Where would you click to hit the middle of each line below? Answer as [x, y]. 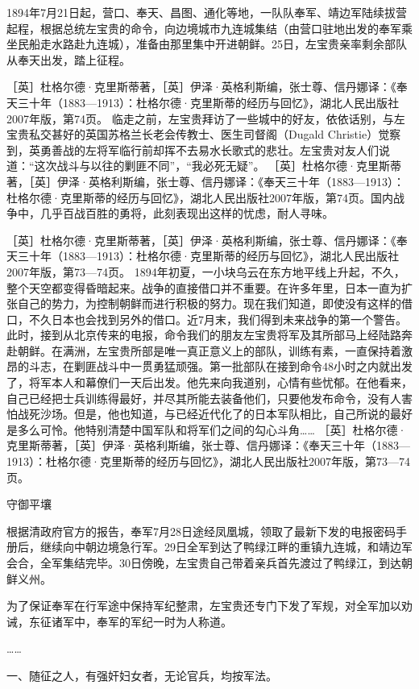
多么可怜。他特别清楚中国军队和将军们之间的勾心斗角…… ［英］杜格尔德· [212, 429]
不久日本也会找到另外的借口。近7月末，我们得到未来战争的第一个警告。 [218, 319]
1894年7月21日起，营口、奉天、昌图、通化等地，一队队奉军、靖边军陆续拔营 [207, 12]
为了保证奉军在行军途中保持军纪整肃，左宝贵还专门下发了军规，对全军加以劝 [209, 606]
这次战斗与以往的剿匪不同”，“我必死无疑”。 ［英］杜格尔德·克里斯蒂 [218, 166]
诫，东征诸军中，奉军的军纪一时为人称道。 [119, 621]
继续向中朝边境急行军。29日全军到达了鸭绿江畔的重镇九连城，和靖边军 [226, 547]
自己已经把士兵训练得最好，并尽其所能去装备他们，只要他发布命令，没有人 [204, 398]
